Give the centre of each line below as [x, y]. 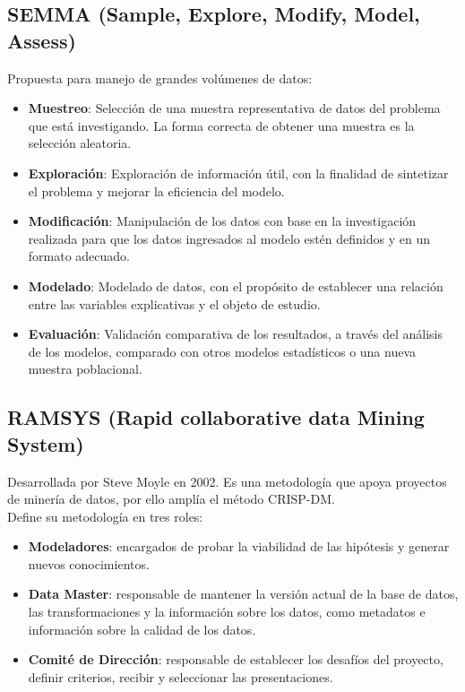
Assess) [42, 40]
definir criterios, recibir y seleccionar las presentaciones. [181, 676]
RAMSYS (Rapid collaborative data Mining [216, 417]
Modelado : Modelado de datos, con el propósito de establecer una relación [236, 285]
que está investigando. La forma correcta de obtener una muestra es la [221, 125]
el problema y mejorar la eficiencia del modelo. [156, 190]
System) [46, 443]
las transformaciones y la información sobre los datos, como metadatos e [227, 612]
